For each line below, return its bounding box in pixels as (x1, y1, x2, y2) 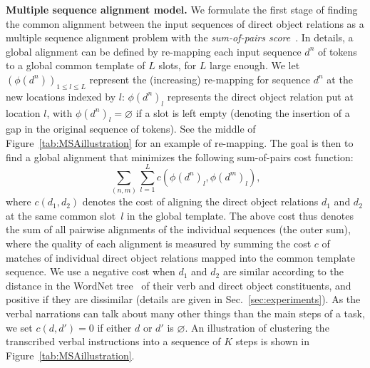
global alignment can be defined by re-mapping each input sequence (6, 44, 302, 58)
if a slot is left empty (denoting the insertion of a (135, 105, 350, 120)
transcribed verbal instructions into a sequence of (6, 334, 221, 349)
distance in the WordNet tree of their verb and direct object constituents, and (6, 277, 351, 292)
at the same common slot (6, 208, 116, 223)
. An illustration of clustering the (185, 320, 329, 334)
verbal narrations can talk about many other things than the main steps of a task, (6, 306, 365, 321)
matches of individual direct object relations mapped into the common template (6, 250, 355, 265)
